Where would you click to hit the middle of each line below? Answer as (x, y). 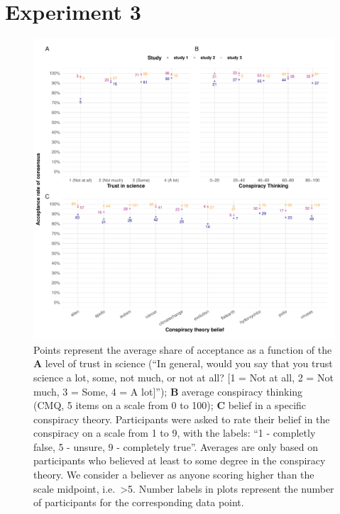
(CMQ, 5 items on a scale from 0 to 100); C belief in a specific (170, 405)
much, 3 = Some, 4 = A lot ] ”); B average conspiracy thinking (168, 391)
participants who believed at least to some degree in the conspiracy (180, 460)
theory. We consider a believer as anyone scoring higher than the (174, 475)
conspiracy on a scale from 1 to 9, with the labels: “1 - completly (175, 433)
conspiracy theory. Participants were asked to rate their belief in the (182, 419)
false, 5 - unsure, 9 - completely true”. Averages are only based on (176, 446)
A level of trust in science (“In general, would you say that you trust (183, 363)
